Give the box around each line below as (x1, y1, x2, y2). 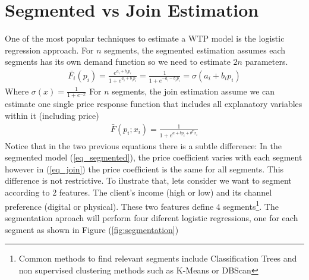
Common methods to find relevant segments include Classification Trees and (18, 252, 297, 265)
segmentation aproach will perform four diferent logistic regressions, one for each (5, 211, 298, 224)
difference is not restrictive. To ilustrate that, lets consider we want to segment (5, 174, 292, 187)
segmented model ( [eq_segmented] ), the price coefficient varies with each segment (5, 151, 302, 163)
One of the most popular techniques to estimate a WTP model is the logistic (5, 32, 285, 45)
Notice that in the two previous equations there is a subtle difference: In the (5, 139, 282, 152)
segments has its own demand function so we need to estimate (5, 55, 231, 68)
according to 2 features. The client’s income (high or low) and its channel (5, 186, 272, 199)
